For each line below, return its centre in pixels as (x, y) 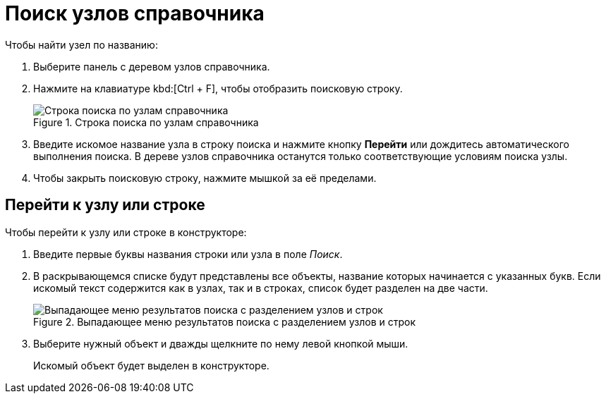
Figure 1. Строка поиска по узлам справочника (146, 122)
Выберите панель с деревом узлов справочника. (152, 66)
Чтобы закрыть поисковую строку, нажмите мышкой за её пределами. (205, 178)
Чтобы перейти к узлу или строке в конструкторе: (126, 232)
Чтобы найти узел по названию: (81, 44)
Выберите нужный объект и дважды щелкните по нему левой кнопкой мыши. (221, 343)
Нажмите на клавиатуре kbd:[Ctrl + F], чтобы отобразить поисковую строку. (218, 88)
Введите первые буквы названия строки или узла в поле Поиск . (188, 254)
